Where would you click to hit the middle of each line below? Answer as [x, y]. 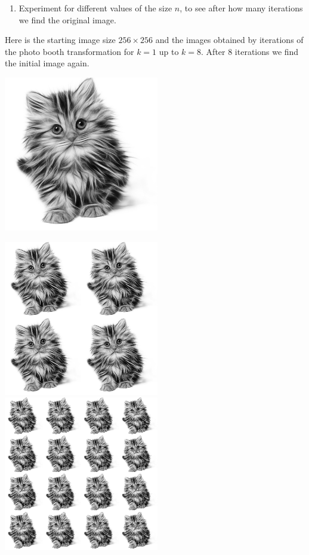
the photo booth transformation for [69, 51]
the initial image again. [47, 63]
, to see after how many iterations [241, 8]
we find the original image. [67, 19]
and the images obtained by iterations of [229, 40]
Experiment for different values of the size [95, 8]
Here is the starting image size [60, 40]
